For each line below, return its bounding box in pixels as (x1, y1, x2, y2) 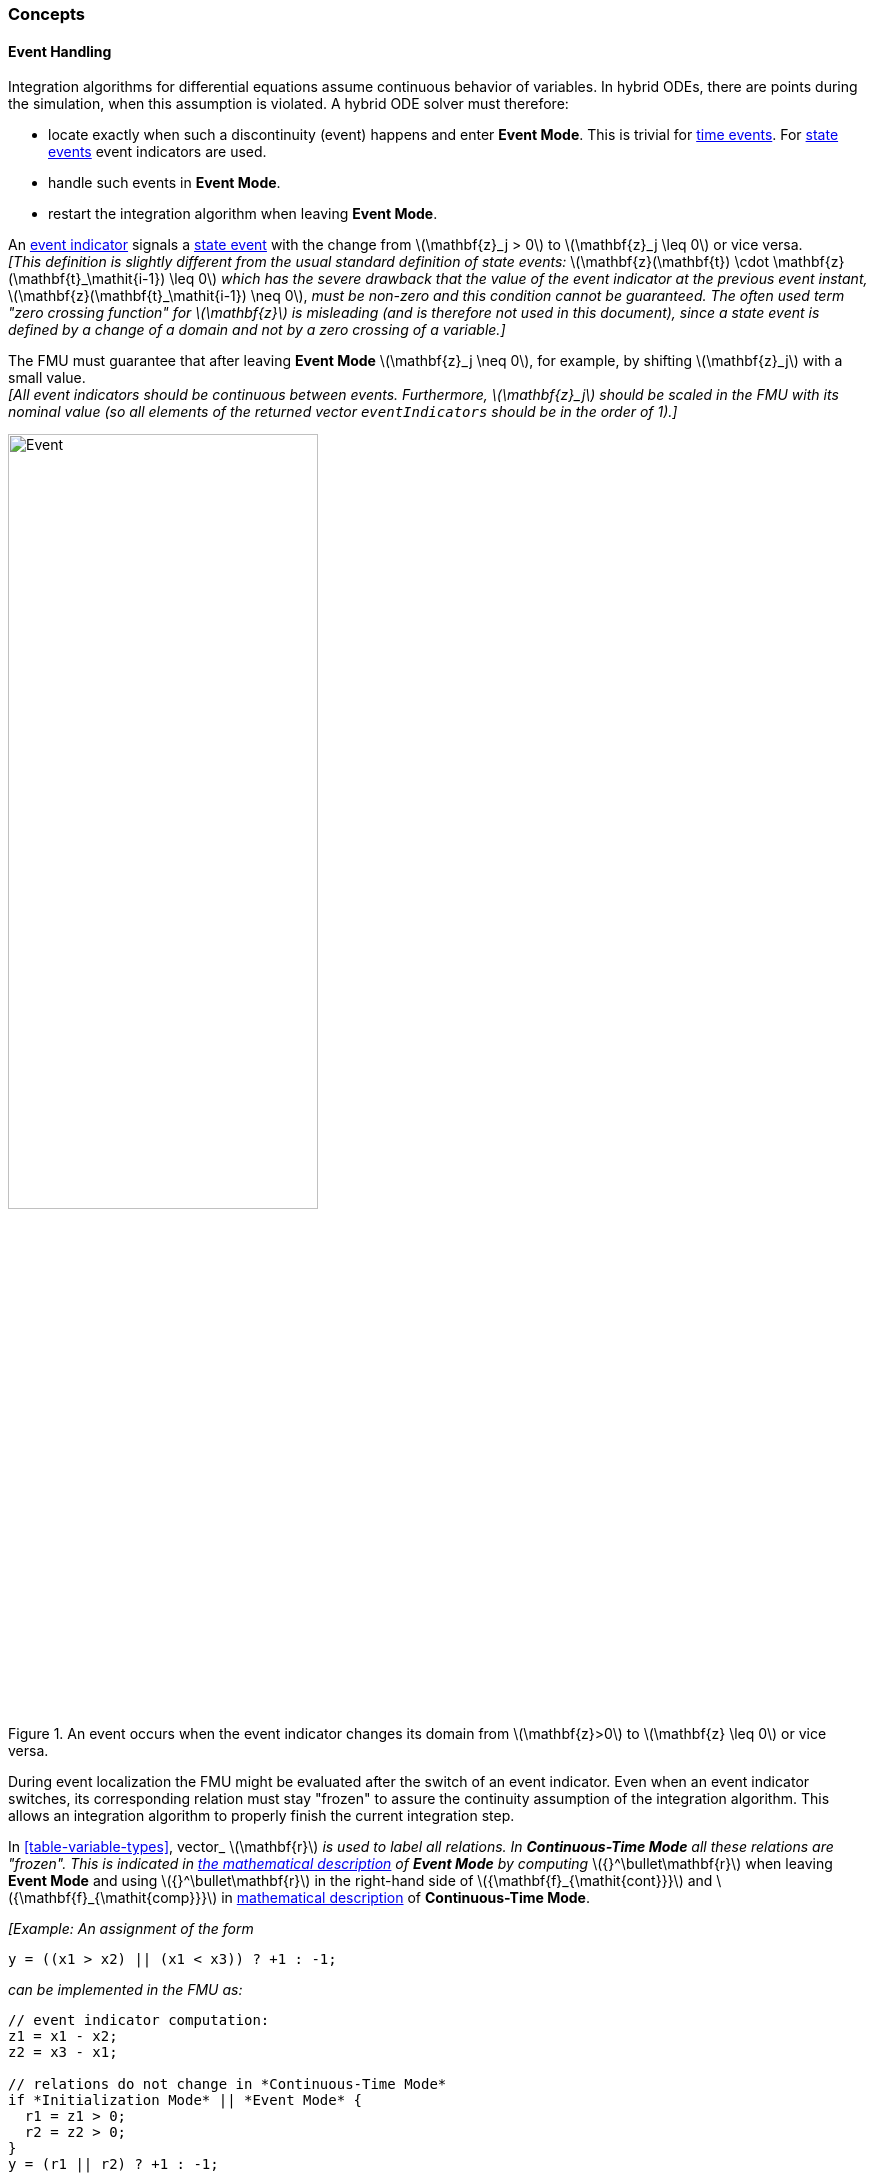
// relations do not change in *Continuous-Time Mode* (8, 2076, 447, 2093)
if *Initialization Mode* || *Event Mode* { (8, 2092, 363, 2109)
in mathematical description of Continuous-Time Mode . (221, 1889, 591, 1907)
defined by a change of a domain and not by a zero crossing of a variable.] (8, 321, 506, 339)
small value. (8, 369, 86, 387)
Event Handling (8, 42, 112, 60)
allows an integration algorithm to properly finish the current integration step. (8, 1807, 515, 1825)
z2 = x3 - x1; (8, 2044, 118, 2061)
